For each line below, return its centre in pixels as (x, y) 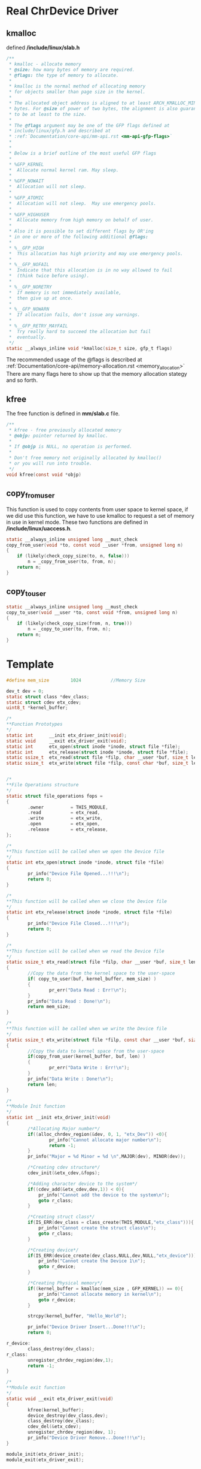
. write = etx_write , (65, 818)
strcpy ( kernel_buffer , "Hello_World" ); (77, 1316)
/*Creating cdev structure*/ (64, 1168)
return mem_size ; (49, 1007)
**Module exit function (36, 1388)
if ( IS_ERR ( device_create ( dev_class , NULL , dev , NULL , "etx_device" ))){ (113, 1256)
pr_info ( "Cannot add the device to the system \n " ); (104, 1195)
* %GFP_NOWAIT (26, 181)
